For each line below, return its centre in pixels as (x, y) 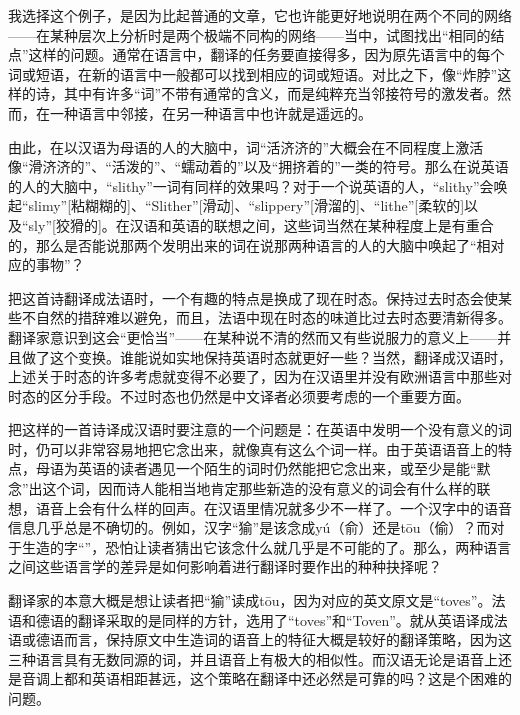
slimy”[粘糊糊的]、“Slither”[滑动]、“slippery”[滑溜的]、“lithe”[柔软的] (246, 205)
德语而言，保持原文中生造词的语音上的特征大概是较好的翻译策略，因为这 (273, 639)
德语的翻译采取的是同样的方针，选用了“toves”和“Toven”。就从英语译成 (264, 619)
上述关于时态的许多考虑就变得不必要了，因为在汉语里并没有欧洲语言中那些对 (260, 376)
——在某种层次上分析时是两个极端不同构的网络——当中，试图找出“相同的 (249, 34)
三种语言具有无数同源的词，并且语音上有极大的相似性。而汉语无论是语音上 (253, 658)
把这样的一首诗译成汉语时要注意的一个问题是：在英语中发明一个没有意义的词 (260, 429)
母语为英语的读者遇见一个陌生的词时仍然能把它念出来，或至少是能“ (256, 468)
